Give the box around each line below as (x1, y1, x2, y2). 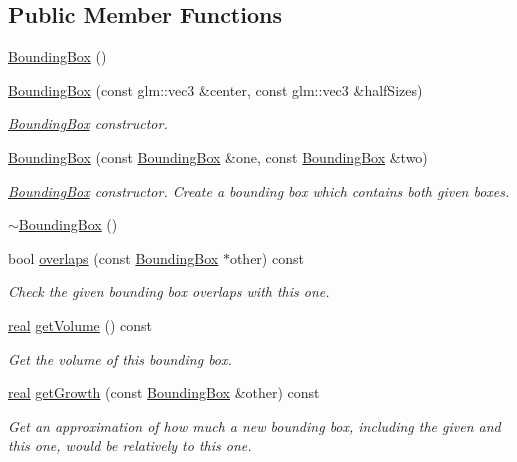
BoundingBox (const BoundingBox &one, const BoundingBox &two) (8, 146, 428, 167)
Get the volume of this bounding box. (8, 348, 232, 369)
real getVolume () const (8, 314, 153, 335)
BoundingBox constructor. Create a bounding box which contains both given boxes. (8, 180, 510, 201)
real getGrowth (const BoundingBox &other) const (8, 382, 320, 403)
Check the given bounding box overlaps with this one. (8, 281, 330, 302)
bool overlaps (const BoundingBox (8, 247, 219, 268)
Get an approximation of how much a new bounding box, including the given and (8, 415, 501, 436)
